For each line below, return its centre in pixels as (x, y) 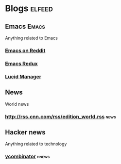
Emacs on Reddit (25, 50)
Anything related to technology (36, 144)
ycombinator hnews (27, 157)
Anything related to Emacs (32, 38)
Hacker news (25, 132)
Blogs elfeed (29, 8)
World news (17, 104)
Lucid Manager (23, 77)
